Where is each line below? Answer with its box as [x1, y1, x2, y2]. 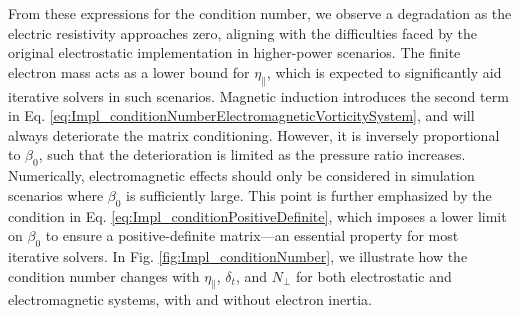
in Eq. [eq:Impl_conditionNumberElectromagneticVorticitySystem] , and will [8, 105, 475, 126]
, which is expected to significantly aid [266, 61, 502, 82]
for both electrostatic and [296, 265, 452, 286]
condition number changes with [8, 265, 200, 286]
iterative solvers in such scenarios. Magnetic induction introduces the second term [8, 85, 509, 106]
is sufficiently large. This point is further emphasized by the [126, 184, 492, 205]
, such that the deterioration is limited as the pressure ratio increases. [38, 144, 466, 165]
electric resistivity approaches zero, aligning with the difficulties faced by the [8, 22, 478, 43]
